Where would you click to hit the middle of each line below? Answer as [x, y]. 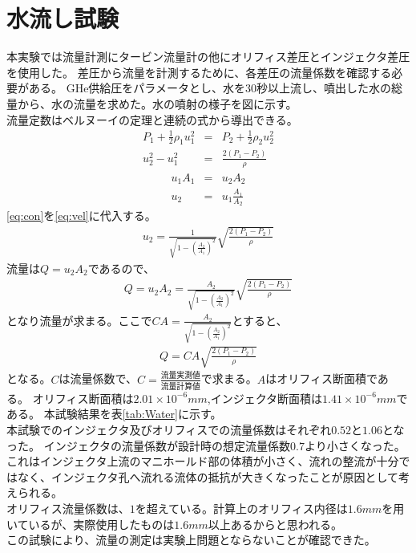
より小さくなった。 [355, 445]
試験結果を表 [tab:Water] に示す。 [138, 414]
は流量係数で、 [98, 378]
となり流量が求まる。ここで [79, 320]
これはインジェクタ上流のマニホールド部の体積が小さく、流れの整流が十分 [203, 461]
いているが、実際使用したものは [91, 524]
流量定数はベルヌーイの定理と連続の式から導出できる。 [152, 119]
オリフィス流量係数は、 [68, 508]
